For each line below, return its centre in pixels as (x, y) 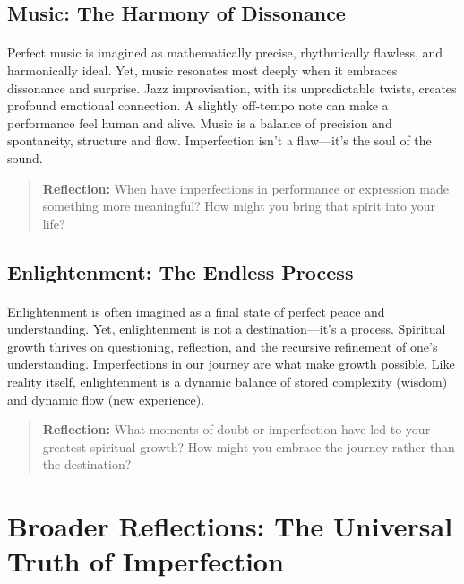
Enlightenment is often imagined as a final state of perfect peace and (196, 311)
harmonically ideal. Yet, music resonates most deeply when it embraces (202, 70)
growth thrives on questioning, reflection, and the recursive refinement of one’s (223, 346)
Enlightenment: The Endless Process (180, 271)
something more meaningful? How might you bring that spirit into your (239, 206)
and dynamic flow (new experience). (106, 399)
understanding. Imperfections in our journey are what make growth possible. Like (231, 364)
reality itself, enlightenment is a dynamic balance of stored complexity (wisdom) (228, 382)
